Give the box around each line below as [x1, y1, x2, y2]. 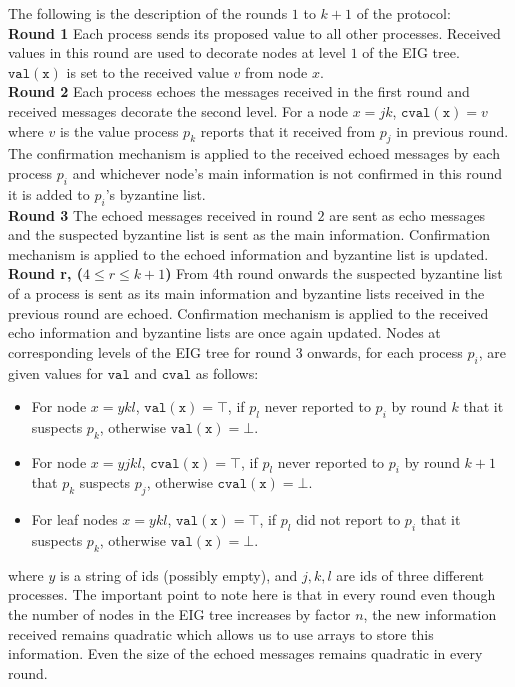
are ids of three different [336, 564, 484, 585]
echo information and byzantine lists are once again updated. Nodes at [8, 322, 441, 343]
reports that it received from [200, 120, 376, 141]
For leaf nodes [31, 509, 118, 530]
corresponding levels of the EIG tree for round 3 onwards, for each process [8, 341, 463, 362]
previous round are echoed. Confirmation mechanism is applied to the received [8, 302, 489, 323]
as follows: [195, 362, 259, 383]
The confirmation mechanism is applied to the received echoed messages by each [8, 143, 500, 164]
